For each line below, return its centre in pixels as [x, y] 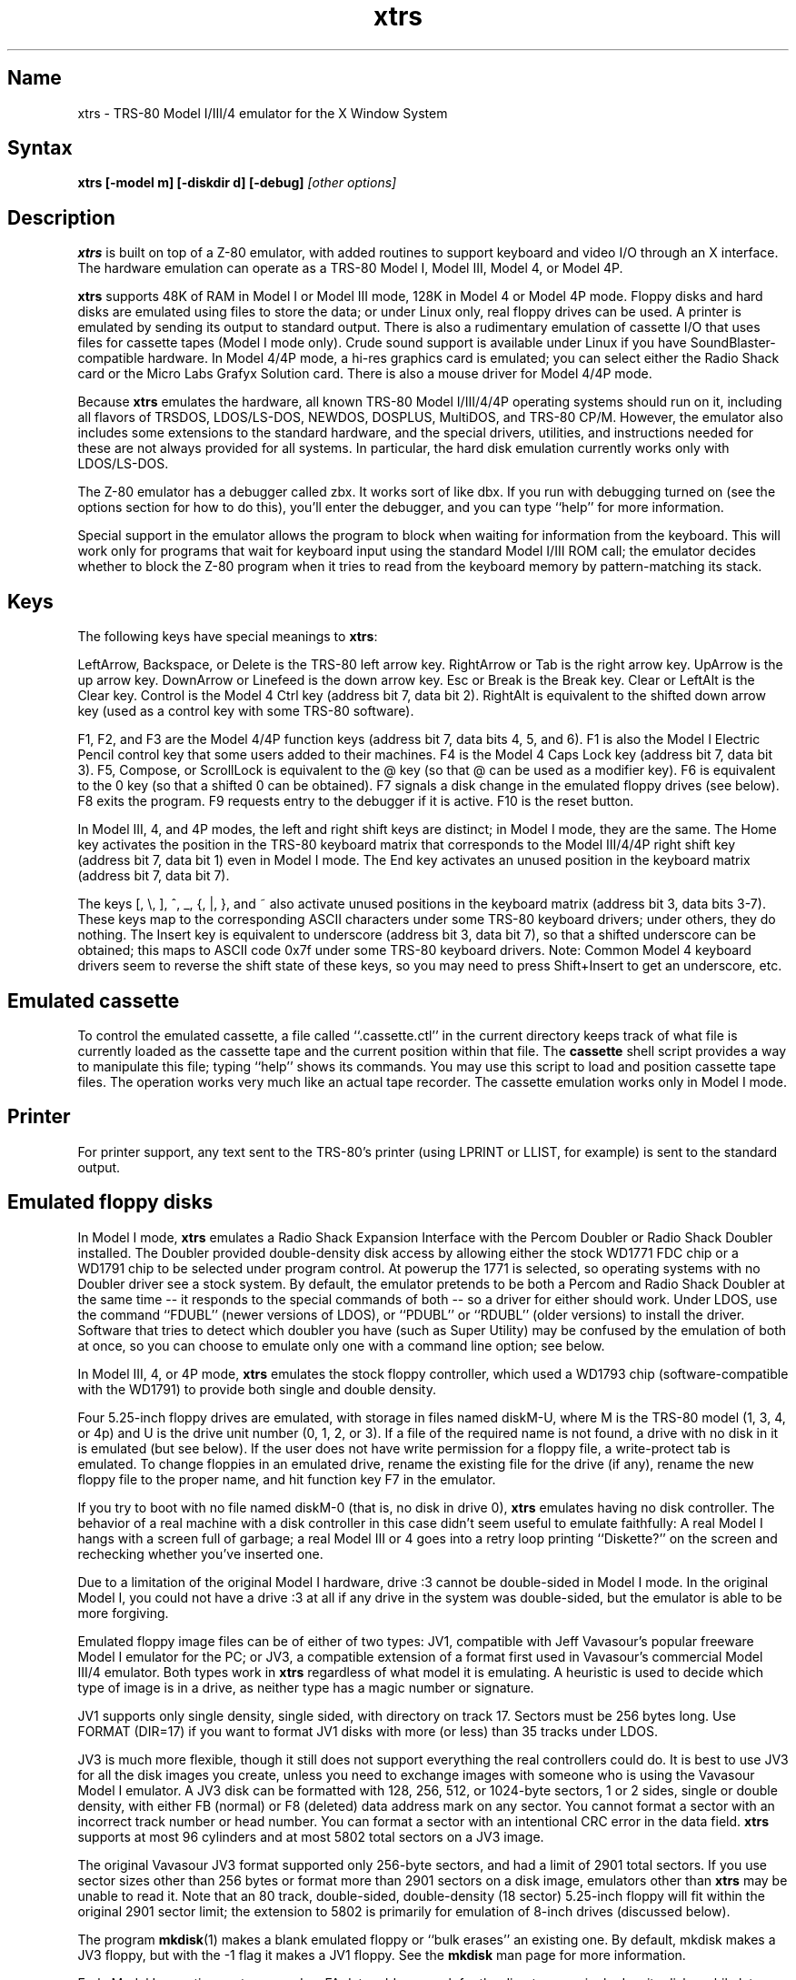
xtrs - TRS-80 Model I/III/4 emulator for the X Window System [263, 113]
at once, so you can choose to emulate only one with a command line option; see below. [341, 1345]
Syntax [40, 148]
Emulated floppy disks [110, 1202]
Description [61, 217]
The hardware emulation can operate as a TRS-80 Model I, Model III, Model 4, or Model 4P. [350, 268]
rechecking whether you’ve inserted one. [200, 1553]
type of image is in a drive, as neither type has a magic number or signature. [306, 1687]
